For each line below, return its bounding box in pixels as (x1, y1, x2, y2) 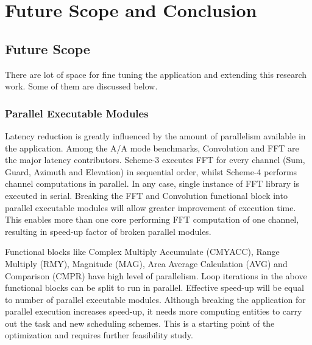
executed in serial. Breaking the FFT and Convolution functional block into (5, 189, 288, 201)
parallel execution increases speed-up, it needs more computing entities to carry (5, 305, 302, 318)
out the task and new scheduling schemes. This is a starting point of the (5, 316, 275, 329)
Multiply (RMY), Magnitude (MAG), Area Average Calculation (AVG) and (5, 257, 288, 270)
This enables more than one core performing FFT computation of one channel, (5, 213, 299, 226)
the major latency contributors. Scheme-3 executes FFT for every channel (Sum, (5, 153, 305, 166)
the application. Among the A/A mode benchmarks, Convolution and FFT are (5, 141, 299, 154)
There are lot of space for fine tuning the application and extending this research (5, 68, 307, 80)
